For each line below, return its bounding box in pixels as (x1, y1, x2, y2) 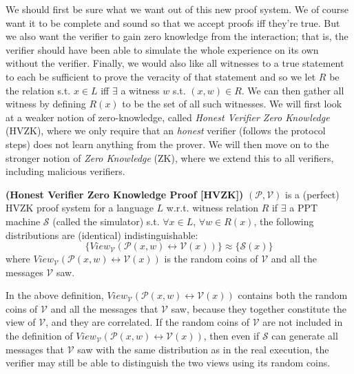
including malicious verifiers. (6, 164, 125, 178)
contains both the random (238, 288, 348, 302)
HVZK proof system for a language (6, 200, 154, 215)
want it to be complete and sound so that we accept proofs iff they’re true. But (6, 15, 340, 30)
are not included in (262, 315, 343, 329)
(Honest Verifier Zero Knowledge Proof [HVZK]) (6, 187, 244, 201)
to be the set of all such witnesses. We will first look (122, 96, 342, 111)
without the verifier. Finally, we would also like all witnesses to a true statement (6, 56, 344, 70)
